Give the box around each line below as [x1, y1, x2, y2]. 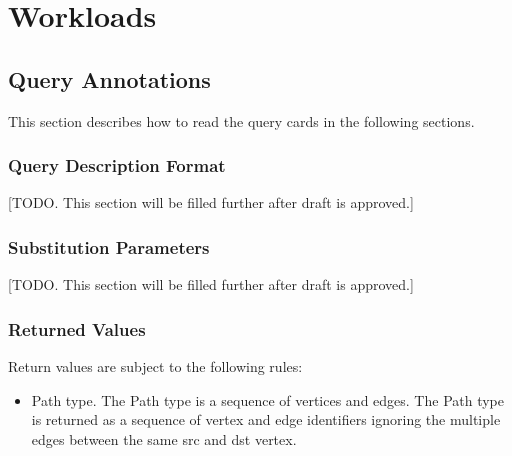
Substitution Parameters [8, 234, 210, 259]
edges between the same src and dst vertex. [31, 428, 297, 449]
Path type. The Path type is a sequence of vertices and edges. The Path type [31, 389, 505, 410]
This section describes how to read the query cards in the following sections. [8, 110, 475, 131]
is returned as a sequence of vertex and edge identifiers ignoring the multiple [31, 409, 501, 430]
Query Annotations [8, 63, 211, 94]
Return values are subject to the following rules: [8, 356, 303, 377]
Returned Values [8, 316, 146, 341]
